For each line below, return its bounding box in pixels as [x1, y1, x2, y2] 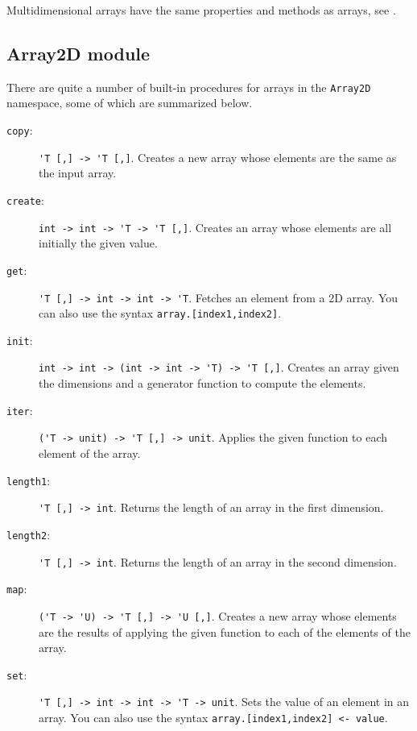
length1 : [6, 471, 51, 488]
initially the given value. [39, 235, 158, 251]
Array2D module [6, 40, 151, 65]
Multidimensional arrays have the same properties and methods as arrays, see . [6, 2, 396, 18]
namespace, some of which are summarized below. [6, 94, 253, 111]
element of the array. [39, 445, 141, 462]
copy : [6, 122, 33, 139]
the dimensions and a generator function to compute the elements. [39, 375, 366, 392]
